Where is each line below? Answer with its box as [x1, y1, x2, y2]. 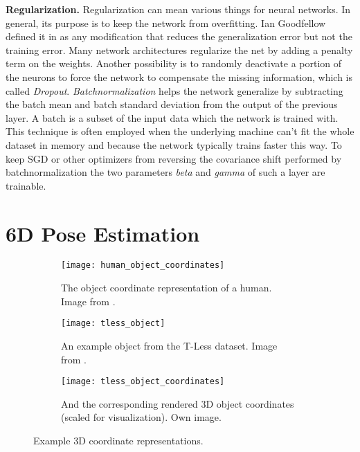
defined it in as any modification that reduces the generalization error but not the [6, 29, 352, 44]
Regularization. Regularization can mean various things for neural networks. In [6, 2, 351, 16]
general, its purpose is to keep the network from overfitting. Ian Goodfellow [6, 15, 326, 30]
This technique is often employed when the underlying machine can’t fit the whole [6, 124, 354, 138]
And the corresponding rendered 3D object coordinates [61, 396, 294, 410]
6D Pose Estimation [6, 219, 200, 247]
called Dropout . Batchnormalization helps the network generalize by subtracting [6, 83, 343, 98]
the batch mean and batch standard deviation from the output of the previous [6, 97, 338, 111]
